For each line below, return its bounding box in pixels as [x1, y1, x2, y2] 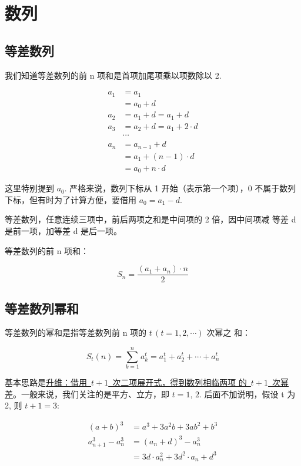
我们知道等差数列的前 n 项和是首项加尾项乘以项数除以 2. [5, 69, 222, 81]
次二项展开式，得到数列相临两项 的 [112, 376, 247, 389]
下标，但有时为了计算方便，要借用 [5, 193, 136, 205]
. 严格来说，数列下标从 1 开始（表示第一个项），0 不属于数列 [64, 182, 296, 194]
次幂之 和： [206, 326, 251, 339]
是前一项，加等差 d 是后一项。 [5, 224, 122, 237]
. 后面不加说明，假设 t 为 [199, 387, 296, 400]
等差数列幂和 [5, 299, 79, 317]
